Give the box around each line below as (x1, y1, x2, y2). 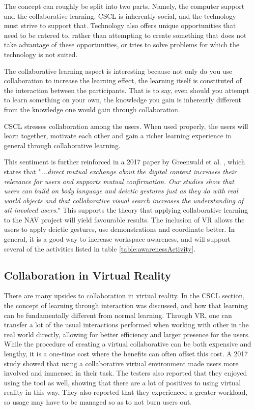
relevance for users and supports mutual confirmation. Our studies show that (4, 176, 234, 186)
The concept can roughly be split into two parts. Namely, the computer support (4, 1, 245, 11)
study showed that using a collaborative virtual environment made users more (4, 358, 239, 368)
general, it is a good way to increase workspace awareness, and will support (4, 234, 231, 244)
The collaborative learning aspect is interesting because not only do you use (4, 65, 232, 76)
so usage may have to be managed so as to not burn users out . (4, 396, 192, 407)
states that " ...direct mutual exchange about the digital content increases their (4, 166, 237, 176)
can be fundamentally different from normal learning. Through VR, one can (4, 310, 232, 320)
